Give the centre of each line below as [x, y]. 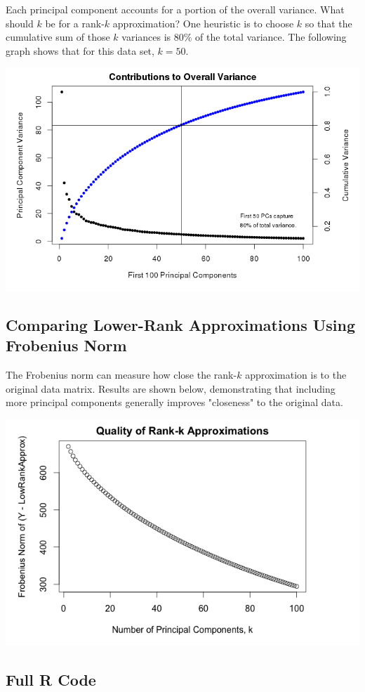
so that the [328, 23]
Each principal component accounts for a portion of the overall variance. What [175, 9]
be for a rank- [75, 23]
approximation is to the [296, 375]
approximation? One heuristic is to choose [203, 23]
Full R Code [51, 679]
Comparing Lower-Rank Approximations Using [181, 324]
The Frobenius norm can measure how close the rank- [121, 375]
